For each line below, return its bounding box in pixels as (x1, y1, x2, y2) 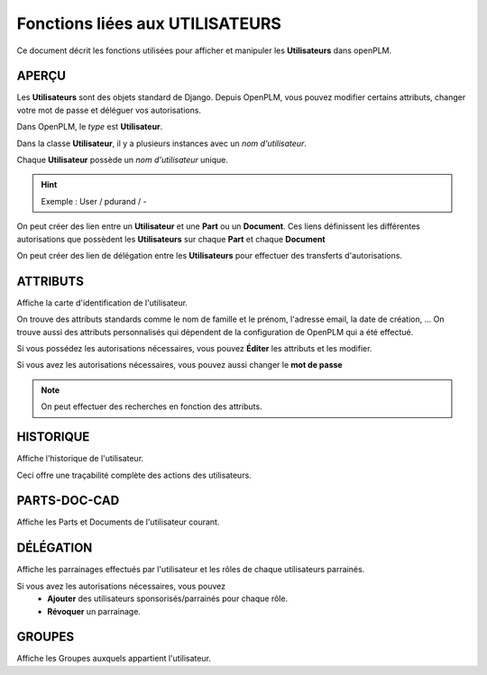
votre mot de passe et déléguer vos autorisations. (16, 105, 202, 115)
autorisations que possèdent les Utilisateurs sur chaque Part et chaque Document (16, 233, 326, 244)
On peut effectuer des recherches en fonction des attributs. (41, 401, 262, 412)
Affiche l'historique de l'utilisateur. (16, 453, 144, 464)
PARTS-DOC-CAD (16, 493, 120, 508)
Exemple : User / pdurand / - (41, 196, 148, 206)
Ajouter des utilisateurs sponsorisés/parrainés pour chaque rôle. (47, 593, 289, 604)
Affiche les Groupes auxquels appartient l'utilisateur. (16, 653, 212, 664)
